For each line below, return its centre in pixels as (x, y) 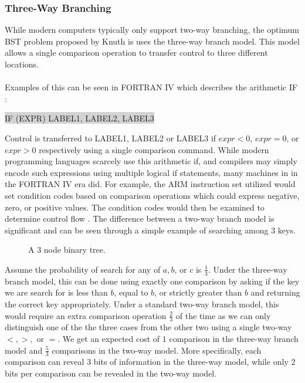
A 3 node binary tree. (67, 250)
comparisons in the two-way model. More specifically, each (157, 350)
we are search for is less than (56, 292)
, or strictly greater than (198, 292)
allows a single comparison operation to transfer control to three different (136, 52)
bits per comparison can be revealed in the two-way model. (111, 373)
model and (24, 350)
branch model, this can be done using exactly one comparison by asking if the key (152, 281)
